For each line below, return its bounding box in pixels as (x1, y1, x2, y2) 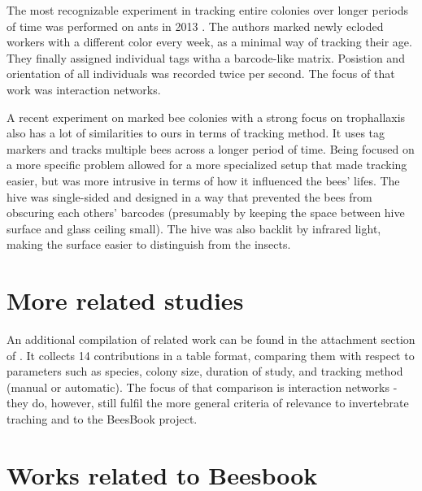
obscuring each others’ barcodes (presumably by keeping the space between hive (7, 204, 405, 221)
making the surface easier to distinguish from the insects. (7, 236, 291, 253)
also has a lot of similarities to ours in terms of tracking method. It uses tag (7, 124, 385, 141)
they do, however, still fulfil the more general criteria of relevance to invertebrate (7, 394, 409, 411)
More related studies (7, 284, 244, 317)
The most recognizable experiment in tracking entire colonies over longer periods (7, 2, 408, 18)
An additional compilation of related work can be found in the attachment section (7, 331, 415, 348)
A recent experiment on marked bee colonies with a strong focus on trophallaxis (7, 108, 406, 125)
